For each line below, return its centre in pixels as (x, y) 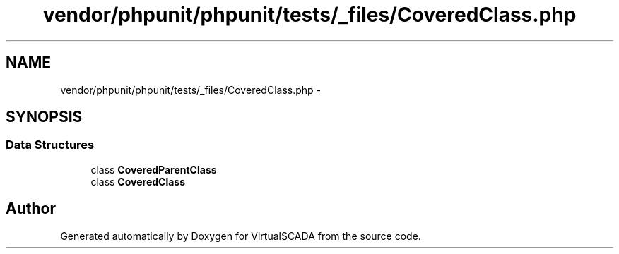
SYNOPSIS (44, 117)
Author (31, 209)
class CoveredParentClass (154, 169)
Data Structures (50, 145)
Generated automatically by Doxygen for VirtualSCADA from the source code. (241, 236)
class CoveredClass (138, 181)
